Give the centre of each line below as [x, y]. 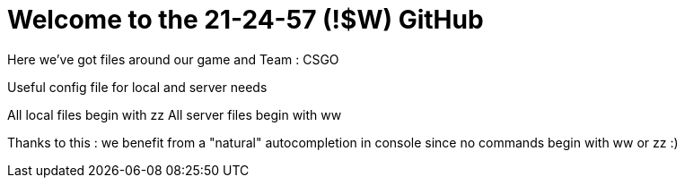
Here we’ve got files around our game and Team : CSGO [173, 59]
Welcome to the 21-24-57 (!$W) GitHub [246, 20]
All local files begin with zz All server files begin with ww [175, 114]
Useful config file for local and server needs [137, 87]
